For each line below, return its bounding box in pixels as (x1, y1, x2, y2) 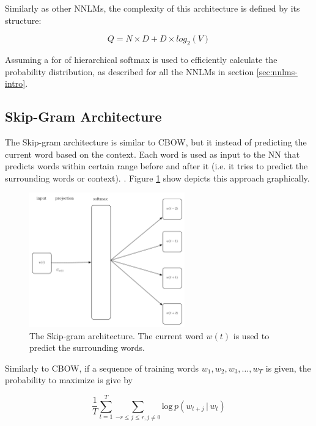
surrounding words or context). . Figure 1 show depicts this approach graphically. (5, 171, 310, 184)
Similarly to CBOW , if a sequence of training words (5, 361, 199, 374)
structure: (5, 13, 42, 26)
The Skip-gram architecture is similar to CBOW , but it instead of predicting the (5, 135, 307, 148)
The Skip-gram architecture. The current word (29, 329, 204, 342)
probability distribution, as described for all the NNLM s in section (5, 65, 254, 78)
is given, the (265, 361, 311, 374)
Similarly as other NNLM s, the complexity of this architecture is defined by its (5, 2, 300, 14)
